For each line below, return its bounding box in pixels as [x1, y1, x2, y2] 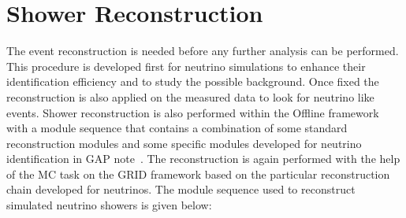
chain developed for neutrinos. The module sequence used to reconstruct [6, 181, 356, 198]
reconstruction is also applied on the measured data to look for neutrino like [6, 88, 374, 105]
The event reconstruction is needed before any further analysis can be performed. [6, 42, 399, 59]
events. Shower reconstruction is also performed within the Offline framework [6, 104, 379, 120]
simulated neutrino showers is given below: [6, 197, 212, 213]
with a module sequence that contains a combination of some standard [6, 120, 348, 136]
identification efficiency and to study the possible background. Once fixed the [6, 73, 379, 90]
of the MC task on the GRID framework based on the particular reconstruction [6, 165, 390, 182]
